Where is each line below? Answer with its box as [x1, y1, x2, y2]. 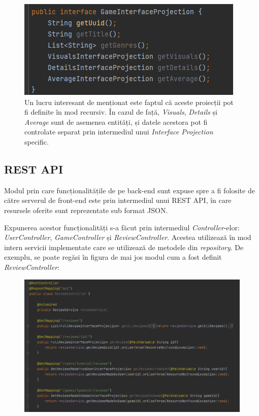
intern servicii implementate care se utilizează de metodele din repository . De [4, 241, 244, 252]
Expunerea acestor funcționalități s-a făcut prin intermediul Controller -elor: [4, 222, 240, 232]
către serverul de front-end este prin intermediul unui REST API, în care [4, 195, 232, 205]
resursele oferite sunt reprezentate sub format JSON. [4, 204, 168, 215]
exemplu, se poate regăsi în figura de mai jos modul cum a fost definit [4, 252, 222, 262]
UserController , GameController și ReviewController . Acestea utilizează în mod [4, 232, 251, 242]
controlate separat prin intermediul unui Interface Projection [24, 126, 213, 137]
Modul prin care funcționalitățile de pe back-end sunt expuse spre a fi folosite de [4, 185, 255, 195]
